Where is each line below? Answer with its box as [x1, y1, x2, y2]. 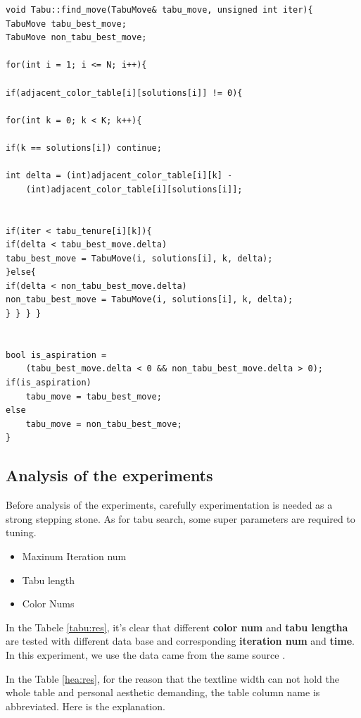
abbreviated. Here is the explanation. [6, 698, 165, 713]
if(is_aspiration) [6, 378, 91, 388]
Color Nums [22, 596, 75, 611]
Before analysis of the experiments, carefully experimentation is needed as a [6, 497, 333, 512]
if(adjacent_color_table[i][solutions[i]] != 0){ [6, 87, 243, 98]
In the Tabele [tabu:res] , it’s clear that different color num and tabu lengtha [6, 619, 348, 634]
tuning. [6, 525, 37, 540]
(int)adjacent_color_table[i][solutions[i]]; [25, 184, 243, 194]
